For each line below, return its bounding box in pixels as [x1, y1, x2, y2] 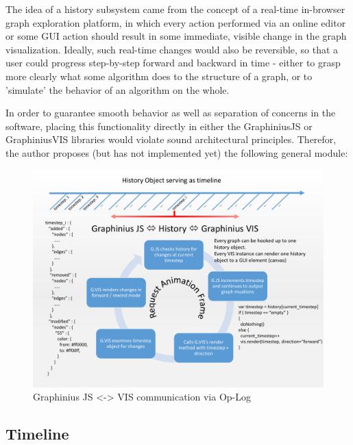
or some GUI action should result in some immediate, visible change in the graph [5, 29, 347, 43]
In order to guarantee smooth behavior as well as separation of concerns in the [5, 105, 336, 120]
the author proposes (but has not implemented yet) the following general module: [5, 145, 348, 160]
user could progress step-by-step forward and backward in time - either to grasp [5, 55, 341, 70]
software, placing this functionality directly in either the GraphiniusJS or [5, 118, 313, 133]
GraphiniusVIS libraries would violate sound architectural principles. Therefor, [5, 132, 337, 147]
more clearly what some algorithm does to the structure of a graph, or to [5, 68, 313, 83]
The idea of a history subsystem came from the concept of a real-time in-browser [5, 2, 345, 16]
